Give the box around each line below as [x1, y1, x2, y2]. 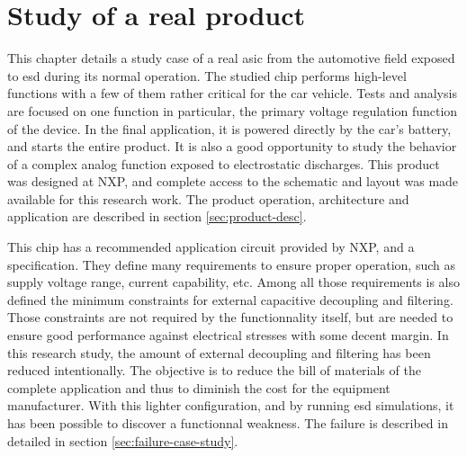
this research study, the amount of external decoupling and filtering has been [7, 343, 431, 362]
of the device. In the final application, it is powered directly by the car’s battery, [7, 119, 452, 138]
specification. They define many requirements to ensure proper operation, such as [7, 255, 456, 273]
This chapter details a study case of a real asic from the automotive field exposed [7, 49, 455, 67]
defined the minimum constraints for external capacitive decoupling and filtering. [7, 290, 454, 309]
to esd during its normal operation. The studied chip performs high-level [7, 66, 407, 85]
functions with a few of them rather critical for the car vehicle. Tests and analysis [7, 84, 457, 103]
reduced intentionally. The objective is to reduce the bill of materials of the [7, 361, 421, 380]
